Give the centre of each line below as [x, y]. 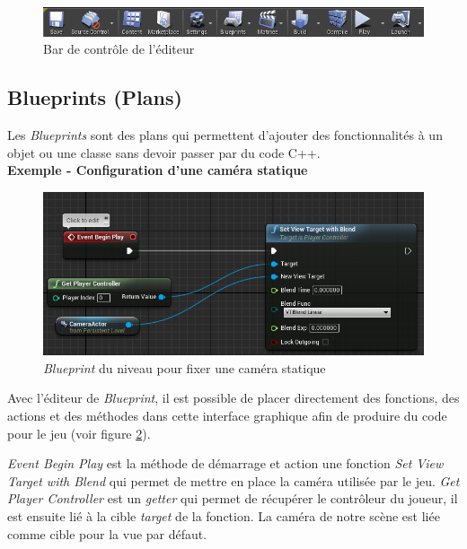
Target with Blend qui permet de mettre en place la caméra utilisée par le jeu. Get [233, 480]
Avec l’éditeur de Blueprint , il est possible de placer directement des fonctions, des [233, 398]
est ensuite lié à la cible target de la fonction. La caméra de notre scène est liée [224, 515]
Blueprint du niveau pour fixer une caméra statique [185, 367]
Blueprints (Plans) [95, 97]
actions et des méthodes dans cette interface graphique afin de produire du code [227, 415]
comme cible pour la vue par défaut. [107, 533]
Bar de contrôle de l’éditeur [119, 49]
